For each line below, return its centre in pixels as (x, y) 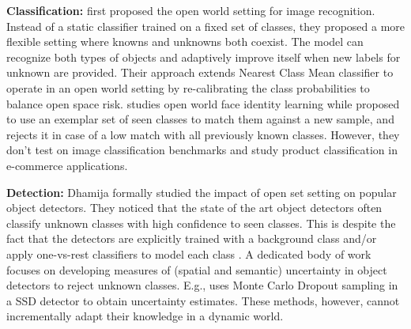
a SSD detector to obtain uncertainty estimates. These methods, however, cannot (203, 300)
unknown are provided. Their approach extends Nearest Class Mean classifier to (200, 72)
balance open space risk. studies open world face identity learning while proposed (203, 103)
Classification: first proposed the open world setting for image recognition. (191, 10)
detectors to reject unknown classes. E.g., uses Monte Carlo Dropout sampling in (202, 285)
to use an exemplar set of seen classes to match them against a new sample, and (200, 119)
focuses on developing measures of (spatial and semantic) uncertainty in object (197, 269)
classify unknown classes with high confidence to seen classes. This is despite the (201, 223)
